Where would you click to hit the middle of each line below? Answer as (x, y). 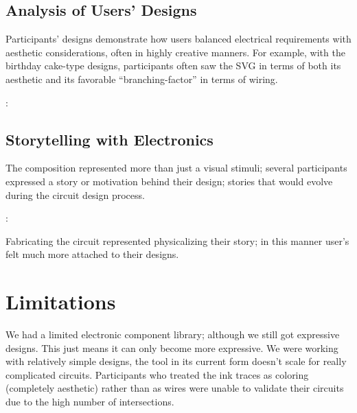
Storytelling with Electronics (110, 139)
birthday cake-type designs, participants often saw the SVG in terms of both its (173, 66)
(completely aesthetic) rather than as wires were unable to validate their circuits (175, 388)
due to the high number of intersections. (90, 402)
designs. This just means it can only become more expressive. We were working (172, 347)
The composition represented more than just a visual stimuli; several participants (176, 168)
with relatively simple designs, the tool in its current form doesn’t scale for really (176, 361)
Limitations (61, 302)
